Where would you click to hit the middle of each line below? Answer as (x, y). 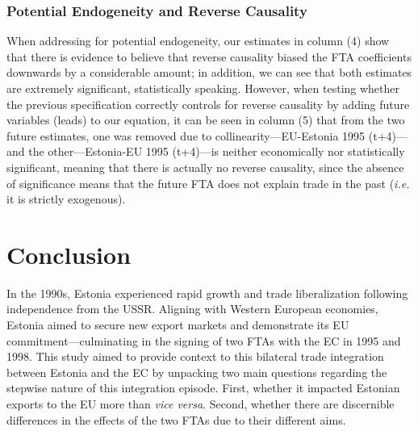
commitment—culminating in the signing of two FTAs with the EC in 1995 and (204, 340)
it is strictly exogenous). (66, 199)
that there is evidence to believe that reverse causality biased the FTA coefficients (209, 56)
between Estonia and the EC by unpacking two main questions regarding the (197, 372)
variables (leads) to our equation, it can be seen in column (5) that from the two (206, 120)
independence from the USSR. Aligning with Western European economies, (192, 309)
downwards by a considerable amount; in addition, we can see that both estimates (209, 72)
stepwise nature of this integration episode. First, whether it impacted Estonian (203, 388)
